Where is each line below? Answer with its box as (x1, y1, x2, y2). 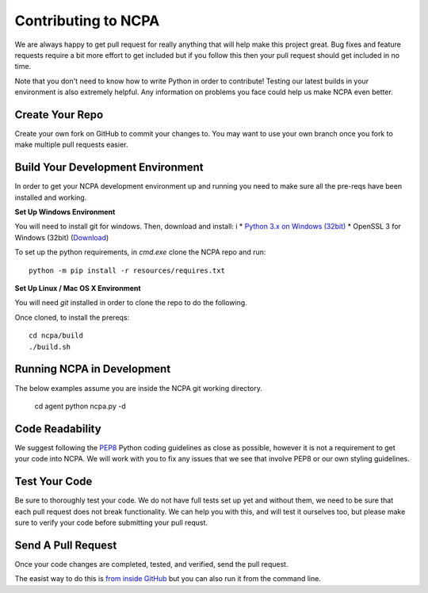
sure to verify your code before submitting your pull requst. (14, 518, 208, 527)
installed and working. (14, 193, 87, 202)
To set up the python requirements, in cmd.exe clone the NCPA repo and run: (14, 247, 266, 257)
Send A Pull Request (14, 538, 117, 552)
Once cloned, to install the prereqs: (14, 312, 130, 322)
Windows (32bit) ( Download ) (14, 232, 109, 242)
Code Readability (14, 422, 102, 435)
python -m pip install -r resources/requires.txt (29, 266, 226, 275)
